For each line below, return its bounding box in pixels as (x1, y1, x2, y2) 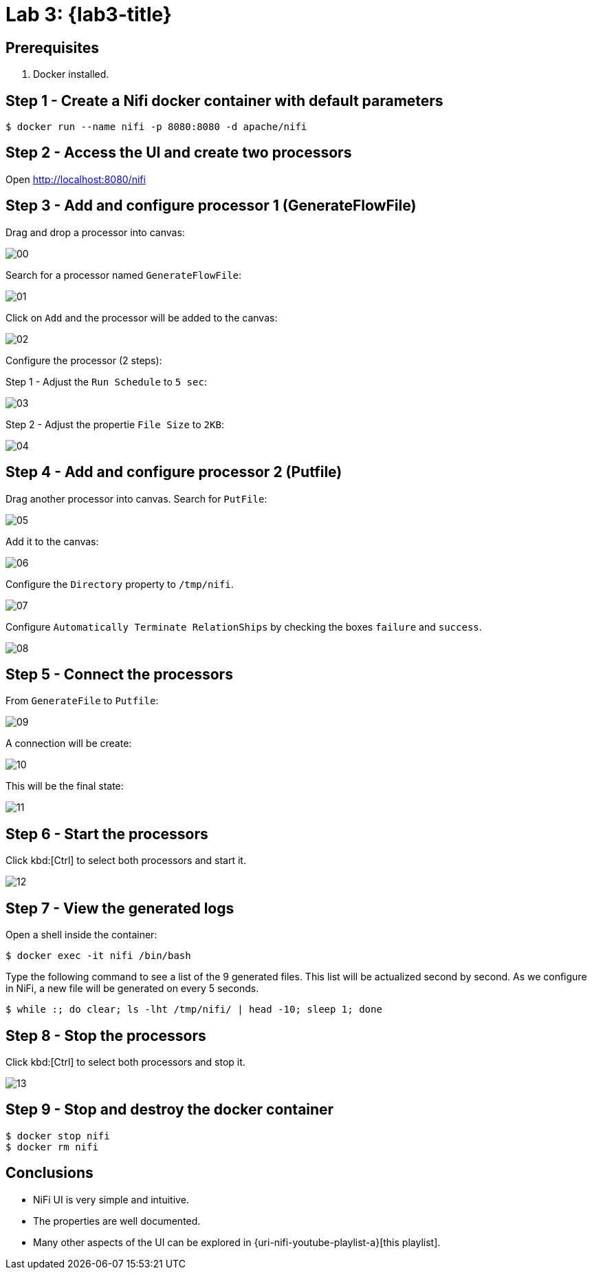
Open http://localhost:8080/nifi (6, 173, 146, 185)
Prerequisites (6, 39, 99, 56)
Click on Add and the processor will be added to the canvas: (6, 311, 278, 324)
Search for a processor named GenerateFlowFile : (6, 268, 242, 281)
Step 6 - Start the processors (6, 825, 208, 843)
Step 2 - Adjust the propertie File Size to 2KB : (6, 418, 224, 430)
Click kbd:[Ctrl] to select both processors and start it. (6, 854, 246, 867)
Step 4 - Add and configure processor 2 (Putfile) (6, 463, 342, 481)
